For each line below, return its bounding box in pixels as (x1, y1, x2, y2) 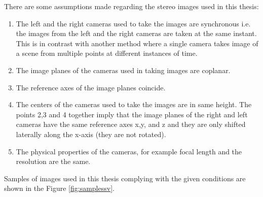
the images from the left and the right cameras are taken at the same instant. (16, 28, 257, 39)
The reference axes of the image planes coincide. (16, 82, 166, 92)
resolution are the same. (16, 156, 91, 167)
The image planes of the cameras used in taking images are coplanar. (16, 64, 231, 75)
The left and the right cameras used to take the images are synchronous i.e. (16, 18, 251, 28)
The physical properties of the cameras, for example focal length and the (16, 146, 242, 156)
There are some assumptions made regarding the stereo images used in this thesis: (4, 1, 259, 11)
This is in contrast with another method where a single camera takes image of (16, 38, 258, 48)
